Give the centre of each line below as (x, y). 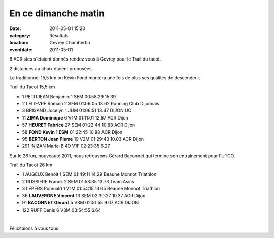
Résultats (59, 35)
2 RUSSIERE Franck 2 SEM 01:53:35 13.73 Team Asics (78, 181)
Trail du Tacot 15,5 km (32, 87)
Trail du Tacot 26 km (31, 165)
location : (19, 43)
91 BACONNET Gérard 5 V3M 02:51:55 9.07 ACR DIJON (80, 203)
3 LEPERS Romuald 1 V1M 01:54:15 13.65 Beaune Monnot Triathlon (91, 189)
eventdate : (21, 50)
